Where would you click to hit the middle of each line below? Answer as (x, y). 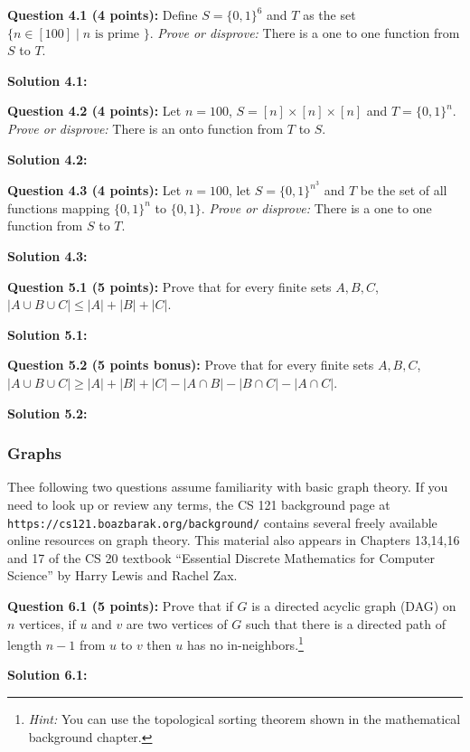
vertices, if (47, 623)
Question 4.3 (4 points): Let (94, 190)
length (25, 644)
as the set (329, 14)
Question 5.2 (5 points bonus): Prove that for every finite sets (191, 365)
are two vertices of (177, 623)
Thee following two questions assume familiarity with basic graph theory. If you (228, 487)
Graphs (35, 453)
